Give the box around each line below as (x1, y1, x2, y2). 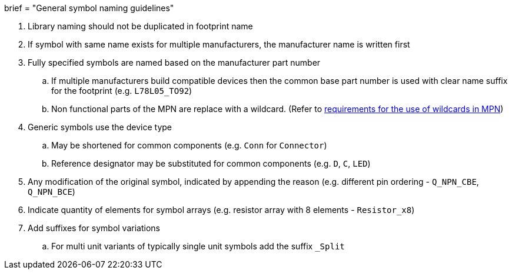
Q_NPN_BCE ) (28, 187, 75, 197)
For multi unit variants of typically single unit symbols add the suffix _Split (51, 241, 345, 251)
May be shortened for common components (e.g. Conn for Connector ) (51, 140, 327, 150)
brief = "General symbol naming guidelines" (4, 3, 174, 13)
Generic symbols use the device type (28, 122, 172, 132)
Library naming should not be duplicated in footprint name (28, 21, 253, 31)
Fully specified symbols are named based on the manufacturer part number (28, 57, 321, 67)
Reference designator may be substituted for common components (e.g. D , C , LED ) (51, 158, 371, 168)
